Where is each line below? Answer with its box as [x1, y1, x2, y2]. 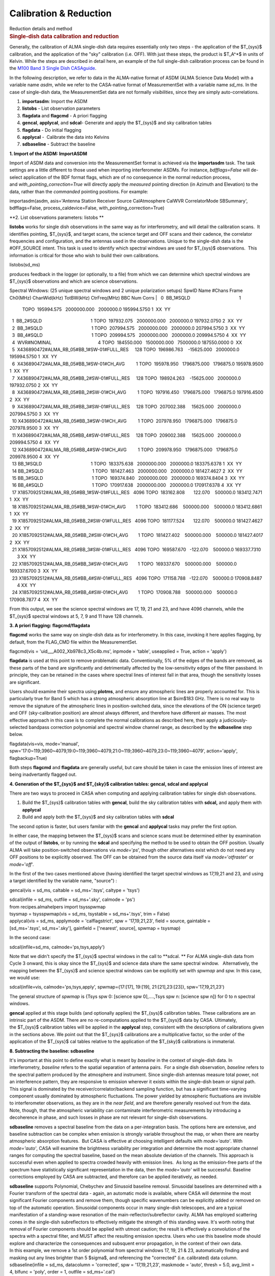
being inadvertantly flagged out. [9, 771, 77, 778]
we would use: [9, 975, 40, 981]
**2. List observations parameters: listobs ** [9, 214, 104, 220]
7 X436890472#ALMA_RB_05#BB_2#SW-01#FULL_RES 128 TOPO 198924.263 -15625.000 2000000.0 [12, 375, 241, 381]
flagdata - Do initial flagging [22, 127, 81, 133]
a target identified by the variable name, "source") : [9, 878, 117, 884]
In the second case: [9, 935, 51, 941]
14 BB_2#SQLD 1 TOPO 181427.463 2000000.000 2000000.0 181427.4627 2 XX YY [12, 468, 243, 474]
